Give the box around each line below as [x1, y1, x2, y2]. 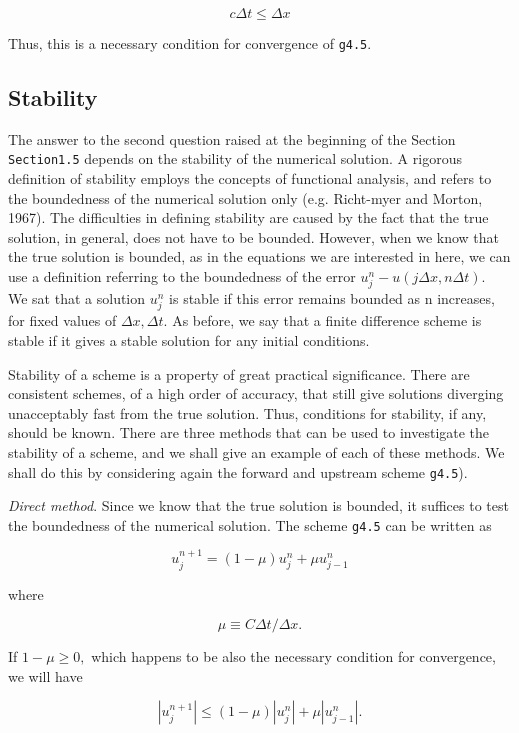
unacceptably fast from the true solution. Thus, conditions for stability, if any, [8, 402, 487, 423]
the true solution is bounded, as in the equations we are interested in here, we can [8, 246, 511, 267]
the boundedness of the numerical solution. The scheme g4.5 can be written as [8, 514, 492, 535]
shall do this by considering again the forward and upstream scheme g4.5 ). [8, 461, 468, 482]
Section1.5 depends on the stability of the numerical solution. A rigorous [8, 148, 462, 169]
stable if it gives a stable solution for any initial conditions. [8, 329, 370, 350]
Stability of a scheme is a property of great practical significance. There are [8, 363, 470, 384]
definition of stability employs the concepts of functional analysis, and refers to [8, 168, 492, 189]
